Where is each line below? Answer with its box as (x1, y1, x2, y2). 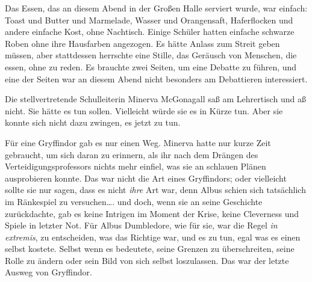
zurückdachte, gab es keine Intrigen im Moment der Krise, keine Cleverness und (5, 207, 299, 219)
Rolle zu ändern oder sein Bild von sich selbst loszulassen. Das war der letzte (5, 254, 289, 266)
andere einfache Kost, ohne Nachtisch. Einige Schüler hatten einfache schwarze (5, 25, 295, 38)
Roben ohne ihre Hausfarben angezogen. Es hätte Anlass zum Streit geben (5, 37, 280, 49)
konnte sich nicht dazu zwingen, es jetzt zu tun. (5, 116, 181, 129)
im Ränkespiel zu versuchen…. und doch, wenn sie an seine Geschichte (5, 195, 263, 207)
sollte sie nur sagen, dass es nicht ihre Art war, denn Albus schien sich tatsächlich (5, 183, 306, 196)
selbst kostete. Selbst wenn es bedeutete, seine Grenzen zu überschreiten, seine (5, 242, 295, 255)
